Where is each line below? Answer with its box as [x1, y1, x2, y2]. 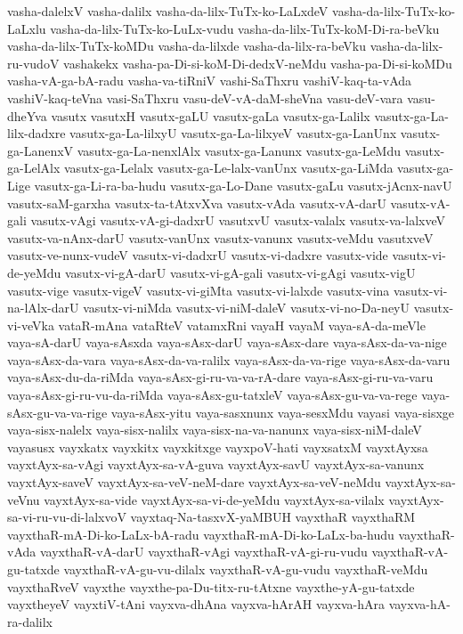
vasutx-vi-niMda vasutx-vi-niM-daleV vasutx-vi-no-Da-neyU [83, 298, 410, 317]
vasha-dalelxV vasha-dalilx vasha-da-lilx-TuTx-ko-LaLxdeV [7, 2, 329, 20]
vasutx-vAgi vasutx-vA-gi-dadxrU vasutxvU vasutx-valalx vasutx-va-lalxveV [30, 211, 445, 230]
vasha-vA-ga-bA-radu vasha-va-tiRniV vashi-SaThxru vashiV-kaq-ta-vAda [7, 71, 412, 90]
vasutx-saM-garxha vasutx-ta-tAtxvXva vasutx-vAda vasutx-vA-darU [7, 193, 386, 212]
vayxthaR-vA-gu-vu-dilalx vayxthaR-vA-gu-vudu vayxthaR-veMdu [63, 560, 428, 578]
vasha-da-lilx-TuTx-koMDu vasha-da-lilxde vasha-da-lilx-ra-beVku [7, 37, 367, 55]
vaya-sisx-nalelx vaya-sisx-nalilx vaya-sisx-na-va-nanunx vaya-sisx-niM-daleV [7, 420, 422, 439]
